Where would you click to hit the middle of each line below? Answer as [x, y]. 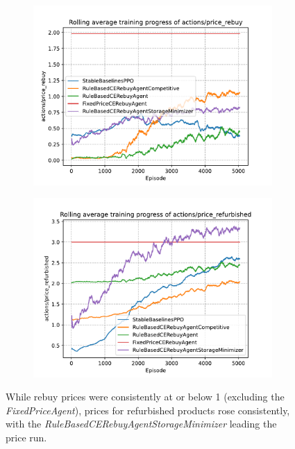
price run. [26, 437]
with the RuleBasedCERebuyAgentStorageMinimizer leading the [141, 424]
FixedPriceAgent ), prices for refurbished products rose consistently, [148, 410]
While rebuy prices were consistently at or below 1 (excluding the [145, 397]
